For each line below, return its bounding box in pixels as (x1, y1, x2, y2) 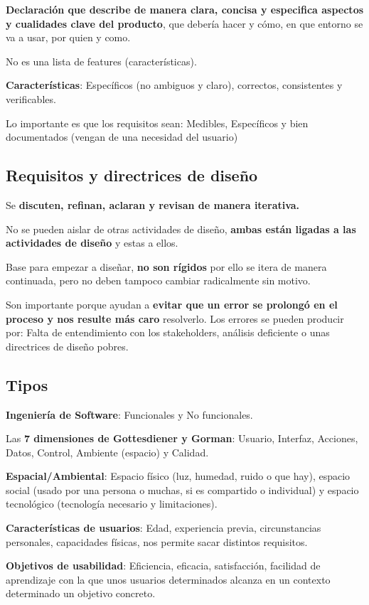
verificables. (6, 91, 56, 106)
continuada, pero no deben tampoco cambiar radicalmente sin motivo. (6, 273, 311, 288)
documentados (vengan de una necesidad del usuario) (6, 129, 238, 144)
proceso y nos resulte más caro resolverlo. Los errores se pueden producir (6, 311, 344, 326)
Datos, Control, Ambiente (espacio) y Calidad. (6, 444, 209, 459)
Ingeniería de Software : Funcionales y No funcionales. (6, 407, 253, 422)
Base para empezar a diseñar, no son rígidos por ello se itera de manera (6, 259, 327, 274)
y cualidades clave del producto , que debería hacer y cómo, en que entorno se (6, 16, 363, 31)
